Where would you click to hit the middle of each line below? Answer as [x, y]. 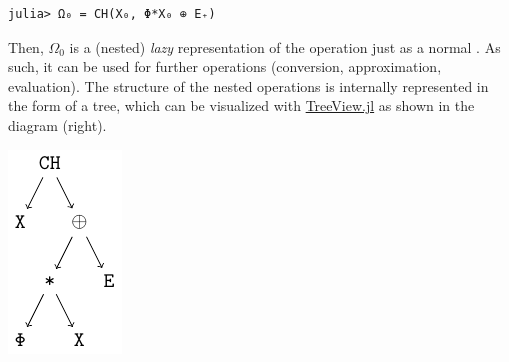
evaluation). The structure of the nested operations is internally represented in [248, 85]
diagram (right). [57, 124]
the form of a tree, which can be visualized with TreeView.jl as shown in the [241, 105]
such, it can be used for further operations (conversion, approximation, [225, 66]
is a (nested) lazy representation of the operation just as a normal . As [285, 46]
